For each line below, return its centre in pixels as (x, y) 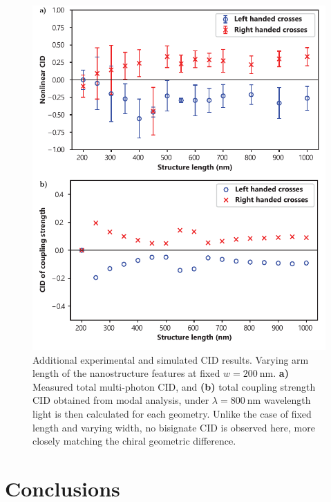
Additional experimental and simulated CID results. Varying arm (171, 359)
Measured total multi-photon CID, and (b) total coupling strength (174, 386)
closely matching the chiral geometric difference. (134, 441)
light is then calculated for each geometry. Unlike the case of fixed (172, 414)
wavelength (287, 400)
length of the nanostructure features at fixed (126, 373)
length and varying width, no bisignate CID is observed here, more (174, 427)
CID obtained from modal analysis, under (121, 400)
